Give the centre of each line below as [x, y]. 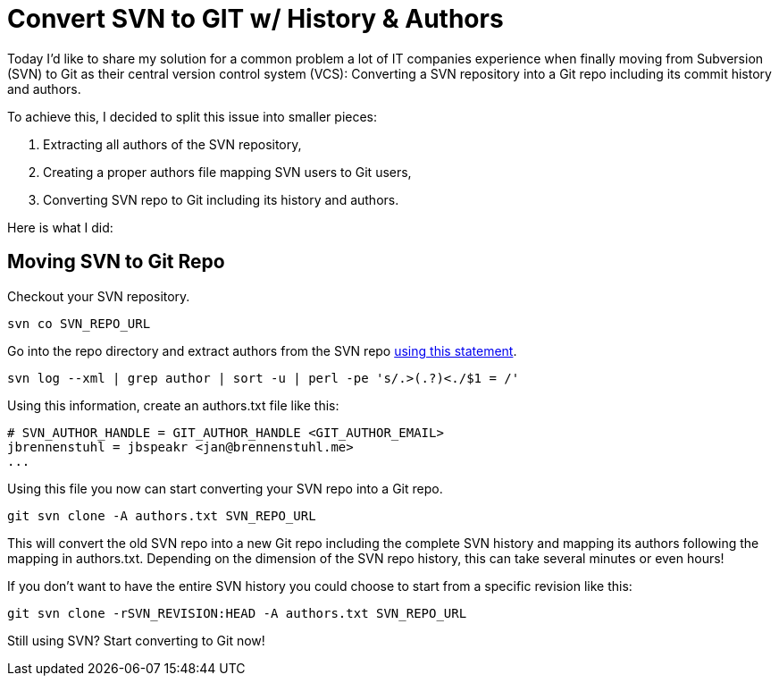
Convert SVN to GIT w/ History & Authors [255, 19]
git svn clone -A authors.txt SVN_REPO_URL [162, 515]
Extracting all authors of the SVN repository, [172, 144]
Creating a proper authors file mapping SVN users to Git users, [227, 172]
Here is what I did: [60, 227]
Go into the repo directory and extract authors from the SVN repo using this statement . [262, 350]
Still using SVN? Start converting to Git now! [136, 640]
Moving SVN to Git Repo [116, 262]
